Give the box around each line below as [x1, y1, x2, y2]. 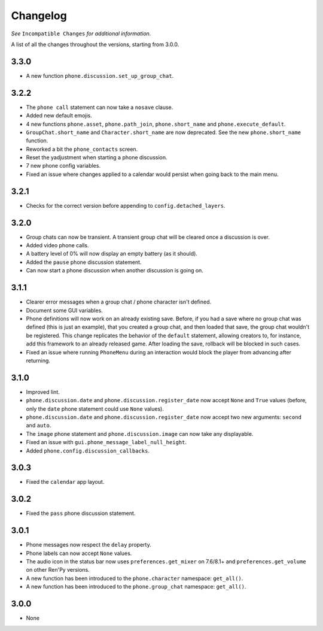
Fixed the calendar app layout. [26, 478, 105, 486]
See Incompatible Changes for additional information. [11, 30, 151, 37]
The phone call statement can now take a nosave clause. [26, 104, 173, 111]
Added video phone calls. [26, 242, 89, 249]
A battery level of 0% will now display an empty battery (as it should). [26, 250, 197, 257]
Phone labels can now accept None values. [26, 550, 132, 557]
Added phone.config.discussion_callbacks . [26, 447, 150, 454]
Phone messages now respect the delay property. [26, 541, 152, 548]
